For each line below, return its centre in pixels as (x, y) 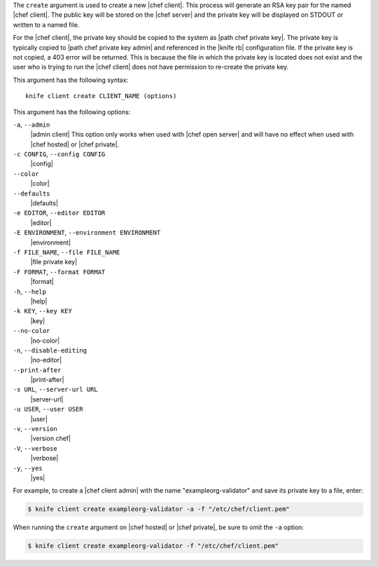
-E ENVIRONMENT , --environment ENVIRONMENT (87, 233)
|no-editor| (46, 360)
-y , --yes (28, 468)
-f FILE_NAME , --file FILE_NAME (66, 252)
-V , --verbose (35, 448)
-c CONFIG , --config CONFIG (59, 154)
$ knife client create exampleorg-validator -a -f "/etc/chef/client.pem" (159, 509)
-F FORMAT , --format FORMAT (59, 272)
